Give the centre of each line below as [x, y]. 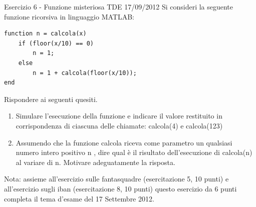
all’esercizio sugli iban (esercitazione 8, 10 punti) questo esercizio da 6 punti [120, 188]
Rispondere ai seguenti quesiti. [51, 99]
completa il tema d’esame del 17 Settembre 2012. [79, 198]
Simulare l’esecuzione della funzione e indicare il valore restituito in [119, 116]
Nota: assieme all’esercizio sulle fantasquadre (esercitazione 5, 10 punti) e [116, 179]
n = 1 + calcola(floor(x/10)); [85, 73]
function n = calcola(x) [45, 34]
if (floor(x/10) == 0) [56, 43]
